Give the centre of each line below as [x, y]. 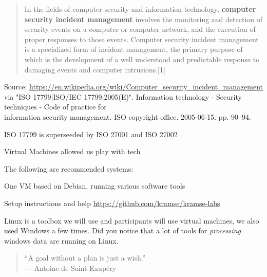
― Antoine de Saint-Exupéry [70, 267]
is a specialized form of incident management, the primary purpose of [133, 49]
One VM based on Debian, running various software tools [95, 186]
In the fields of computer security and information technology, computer [140, 9]
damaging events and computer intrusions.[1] [95, 69]
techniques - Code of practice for [55, 107]
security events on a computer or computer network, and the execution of [140, 29]
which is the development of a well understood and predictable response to [142, 59]
